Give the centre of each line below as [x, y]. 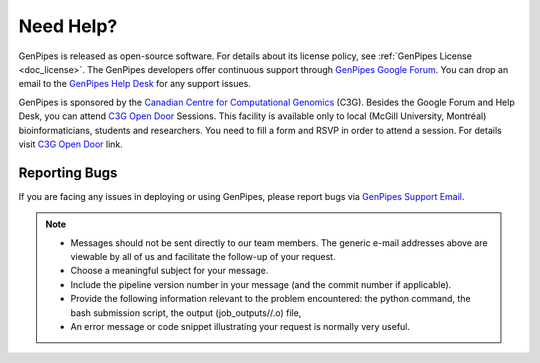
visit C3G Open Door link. [71, 144]
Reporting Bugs [68, 172]
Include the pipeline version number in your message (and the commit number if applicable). [261, 284]
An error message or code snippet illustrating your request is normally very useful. [240, 326]
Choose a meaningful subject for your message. [169, 271]
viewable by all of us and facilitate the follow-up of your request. [203, 256]
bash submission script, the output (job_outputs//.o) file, [186, 312]
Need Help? [68, 26]
